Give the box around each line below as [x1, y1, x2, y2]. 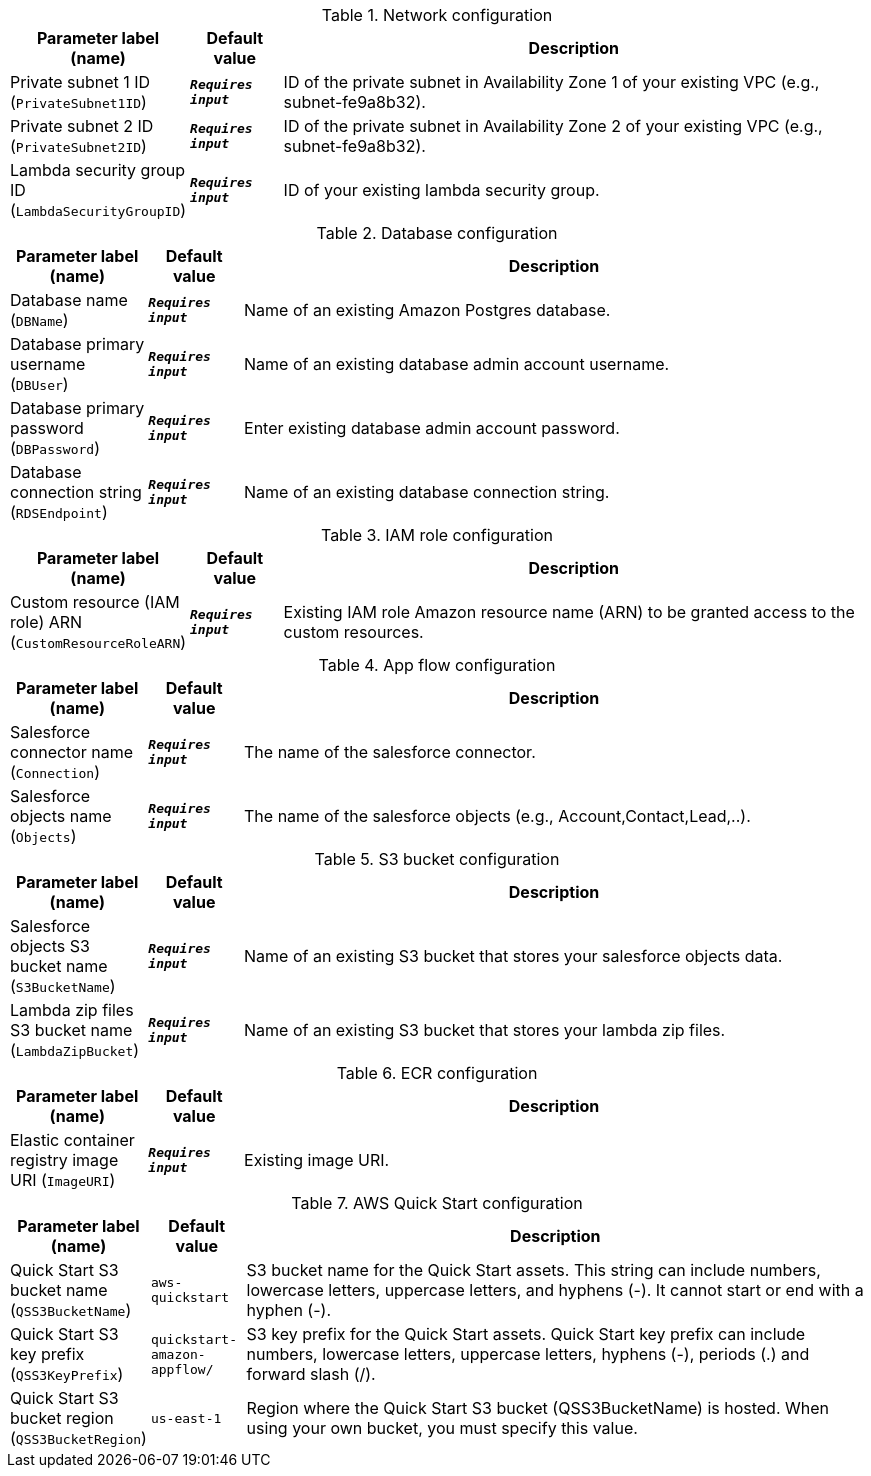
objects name [10, 806, 112, 826]
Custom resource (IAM [10, 592, 180, 612]
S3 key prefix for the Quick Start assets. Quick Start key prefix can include [246, 1324, 806, 1344]
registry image [10, 1150, 119, 1170]
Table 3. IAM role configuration [320, 525, 554, 545]
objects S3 [10, 936, 90, 956]
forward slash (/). [246, 1364, 376, 1384]
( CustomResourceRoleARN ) [10, 632, 187, 652]
